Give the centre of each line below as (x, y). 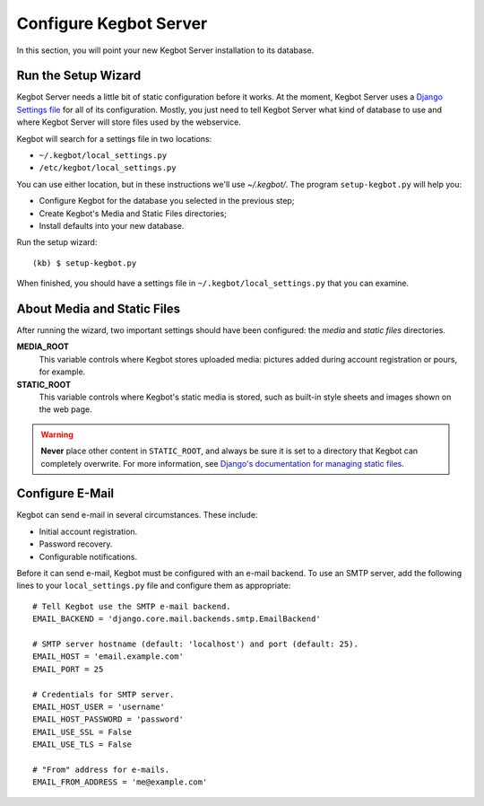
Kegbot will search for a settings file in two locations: (114, 138)
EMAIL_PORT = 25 (68, 669)
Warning (57, 434)
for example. (62, 372)
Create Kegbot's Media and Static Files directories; (133, 213)
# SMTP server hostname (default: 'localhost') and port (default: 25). (195, 644)
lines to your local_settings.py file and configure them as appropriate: (154, 586)
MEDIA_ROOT (43, 346)
